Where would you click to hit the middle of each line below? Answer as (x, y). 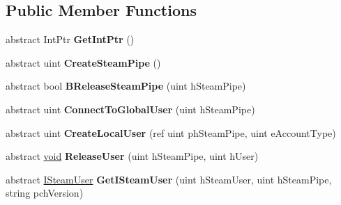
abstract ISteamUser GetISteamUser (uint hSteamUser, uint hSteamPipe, (169, 179)
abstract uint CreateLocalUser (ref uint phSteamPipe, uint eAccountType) (171, 132)
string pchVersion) (45, 193)
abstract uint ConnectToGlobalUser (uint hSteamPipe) (130, 109)
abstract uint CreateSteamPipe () (83, 62)
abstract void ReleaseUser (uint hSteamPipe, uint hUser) (132, 156)
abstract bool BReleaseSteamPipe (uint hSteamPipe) (126, 86)
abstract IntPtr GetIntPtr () (70, 39)
